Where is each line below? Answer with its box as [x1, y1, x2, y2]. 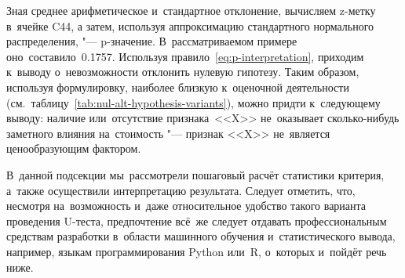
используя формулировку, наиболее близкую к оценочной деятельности [6, 78, 349, 95]
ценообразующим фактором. [6, 140, 141, 157]
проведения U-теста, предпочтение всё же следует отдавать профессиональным [6, 212, 387, 229]
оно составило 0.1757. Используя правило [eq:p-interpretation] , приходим [6, 48, 364, 64]
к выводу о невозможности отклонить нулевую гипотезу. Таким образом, [6, 63, 359, 80]
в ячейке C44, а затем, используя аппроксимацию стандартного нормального [6, 17, 374, 34]
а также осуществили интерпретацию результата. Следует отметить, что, [6, 182, 356, 198]
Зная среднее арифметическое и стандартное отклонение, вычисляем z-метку [6, 2, 376, 18]
